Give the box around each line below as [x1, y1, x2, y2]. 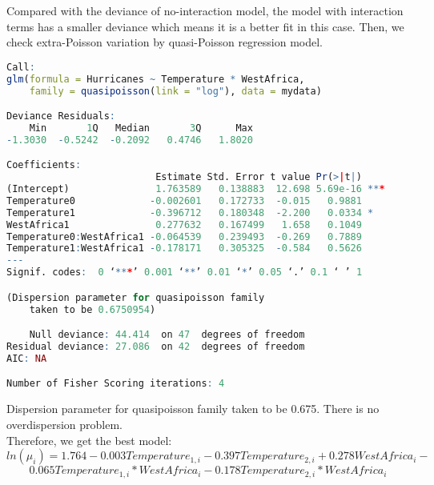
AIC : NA [6, 352, 47, 364]
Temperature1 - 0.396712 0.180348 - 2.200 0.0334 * [6, 206, 374, 218]
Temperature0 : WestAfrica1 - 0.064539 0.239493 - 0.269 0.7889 [6, 230, 362, 242]
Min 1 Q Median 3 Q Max [29, 122, 253, 134]
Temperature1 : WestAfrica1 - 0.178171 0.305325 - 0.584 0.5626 [6, 242, 362, 255]
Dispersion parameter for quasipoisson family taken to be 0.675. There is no [6, 400, 380, 417]
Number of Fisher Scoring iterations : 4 [6, 378, 225, 390]
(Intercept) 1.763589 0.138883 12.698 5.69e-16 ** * [6, 183, 385, 195]
